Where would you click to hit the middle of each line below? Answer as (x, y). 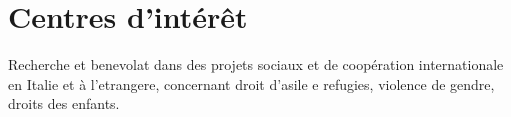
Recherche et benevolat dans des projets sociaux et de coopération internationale (256, 64)
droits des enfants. (64, 103)
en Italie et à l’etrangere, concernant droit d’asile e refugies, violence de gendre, (251, 83)
